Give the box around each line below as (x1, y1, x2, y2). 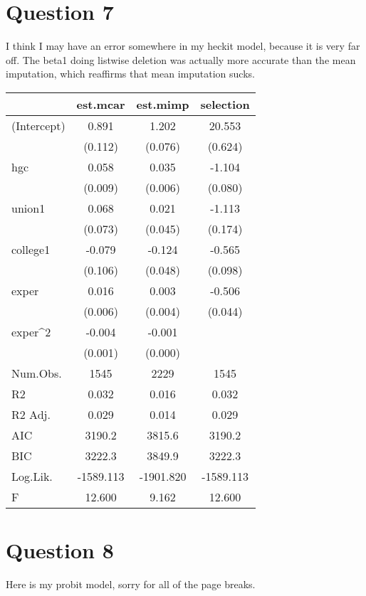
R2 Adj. (11, 405, 51, 422)
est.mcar (76, 95, 125, 112)
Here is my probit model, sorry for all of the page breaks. (6, 577, 256, 592)
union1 (11, 199, 46, 216)
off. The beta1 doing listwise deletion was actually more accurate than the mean (6, 52, 356, 67)
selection (200, 95, 250, 112)
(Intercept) (11, 117, 66, 134)
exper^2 (11, 323, 51, 340)
